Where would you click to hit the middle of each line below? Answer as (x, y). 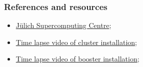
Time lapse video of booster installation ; (77, 59)
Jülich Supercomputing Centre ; (63, 25)
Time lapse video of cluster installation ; (76, 42)
